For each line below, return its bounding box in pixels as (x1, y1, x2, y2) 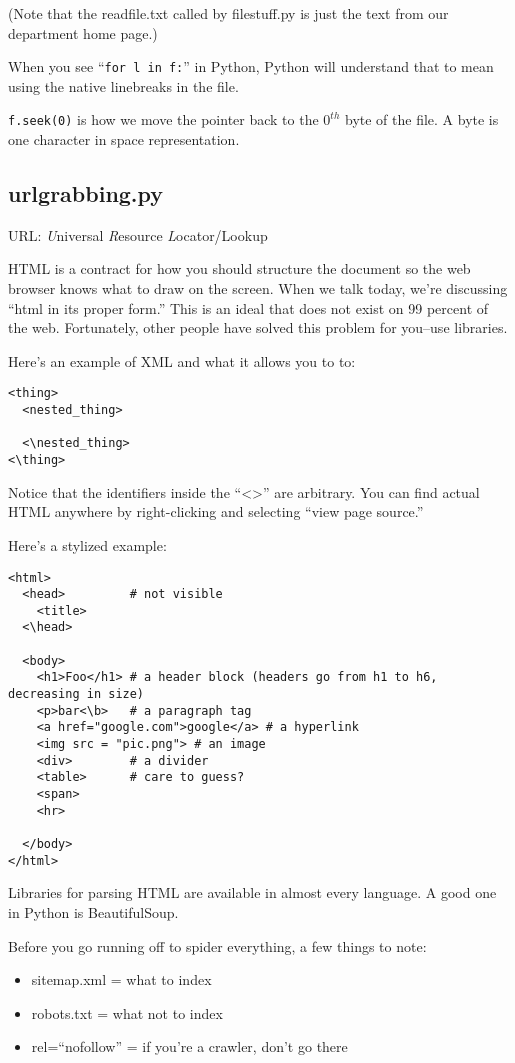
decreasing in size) (8, 687, 145, 702)
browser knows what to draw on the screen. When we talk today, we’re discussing (8, 278, 508, 299)
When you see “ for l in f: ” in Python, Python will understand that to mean (8, 56, 494, 77)
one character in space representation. (8, 129, 240, 150)
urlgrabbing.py (8, 178, 164, 209)
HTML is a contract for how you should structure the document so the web (8, 258, 471, 279)
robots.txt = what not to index (31, 1002, 223, 1023)
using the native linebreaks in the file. (8, 75, 239, 96)
